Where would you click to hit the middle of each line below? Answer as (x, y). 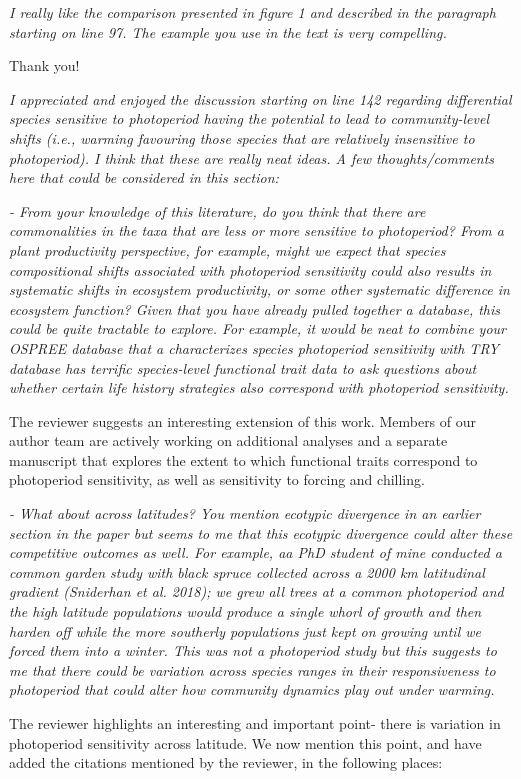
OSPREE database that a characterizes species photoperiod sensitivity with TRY (254, 347)
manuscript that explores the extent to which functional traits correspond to (243, 459)
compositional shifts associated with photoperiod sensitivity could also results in (250, 269)
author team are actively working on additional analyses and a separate (228, 440)
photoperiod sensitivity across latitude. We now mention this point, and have (245, 742)
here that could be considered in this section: (144, 177)
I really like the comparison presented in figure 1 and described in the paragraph (252, 12)
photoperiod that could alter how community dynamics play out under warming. (252, 689)
